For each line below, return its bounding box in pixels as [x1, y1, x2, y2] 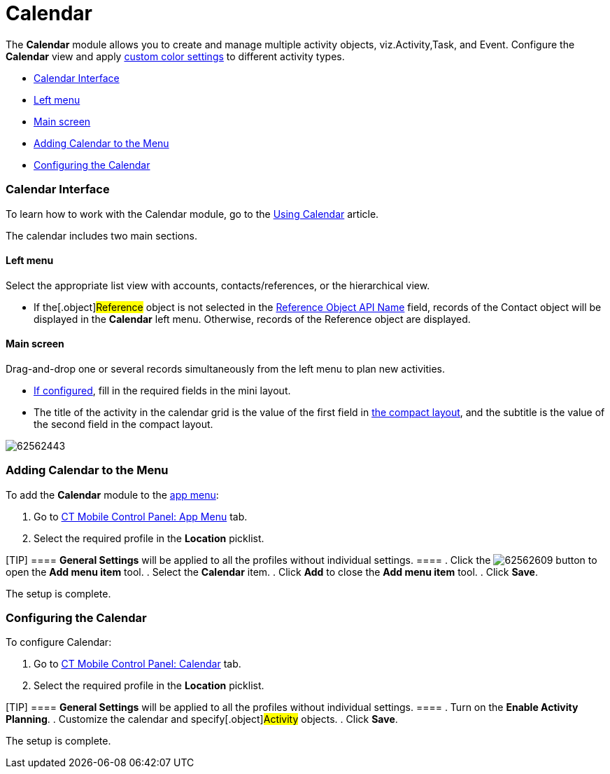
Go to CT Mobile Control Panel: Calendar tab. [34, 658, 241, 670]
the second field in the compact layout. [34, 417, 213, 430]
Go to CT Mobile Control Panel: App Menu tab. [34, 510, 248, 523]
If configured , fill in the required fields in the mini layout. [34, 384, 291, 396]
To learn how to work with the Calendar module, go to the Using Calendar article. [6, 207, 379, 220]
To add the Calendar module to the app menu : [6, 488, 219, 501]
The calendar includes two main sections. [6, 229, 197, 242]
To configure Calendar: [6, 636, 112, 649]
